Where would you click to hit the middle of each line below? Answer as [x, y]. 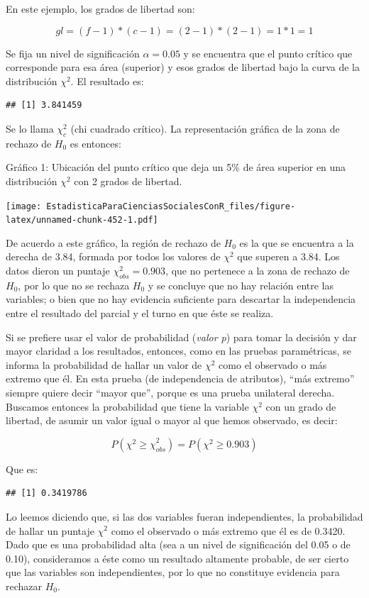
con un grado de [301, 406]
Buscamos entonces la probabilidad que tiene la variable [127, 406]
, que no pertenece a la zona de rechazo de [258, 271]
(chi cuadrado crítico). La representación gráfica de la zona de [205, 128]
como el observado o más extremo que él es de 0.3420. [228, 530]
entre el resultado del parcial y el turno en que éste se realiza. [140, 313]
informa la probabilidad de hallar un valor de [104, 364]
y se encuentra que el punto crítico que [268, 53]
